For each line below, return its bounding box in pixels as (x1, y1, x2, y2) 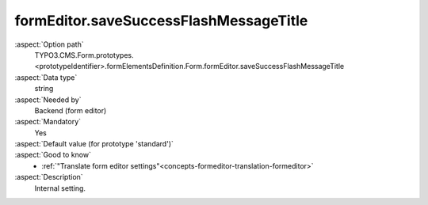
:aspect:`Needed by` (14, 95, 82, 104)
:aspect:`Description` (14, 173, 83, 182)
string (34, 84, 54, 93)
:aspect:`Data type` (14, 72, 78, 82)
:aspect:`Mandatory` (14, 117, 82, 127)
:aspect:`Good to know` (14, 150, 91, 160)
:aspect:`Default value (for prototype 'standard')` (14, 139, 174, 149)
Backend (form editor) (34, 105, 107, 115)
